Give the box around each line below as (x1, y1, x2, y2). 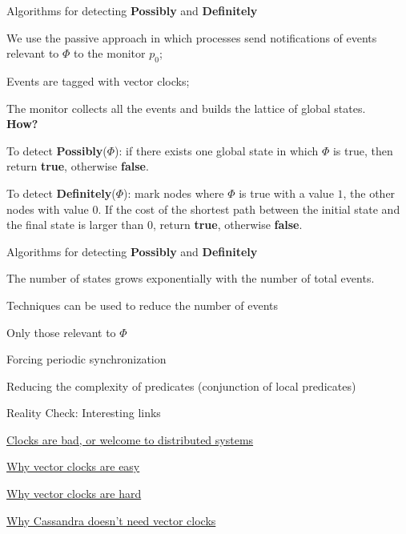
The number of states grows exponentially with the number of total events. (6, 270, 375, 287)
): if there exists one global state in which (115, 142, 319, 159)
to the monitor (74, 45, 146, 62)
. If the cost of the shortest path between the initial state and (98, 200, 400, 217)
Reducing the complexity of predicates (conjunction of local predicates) (6, 377, 356, 394)
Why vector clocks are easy (6, 458, 140, 475)
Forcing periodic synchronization (6, 351, 167, 367)
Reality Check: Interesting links (6, 404, 161, 421)
